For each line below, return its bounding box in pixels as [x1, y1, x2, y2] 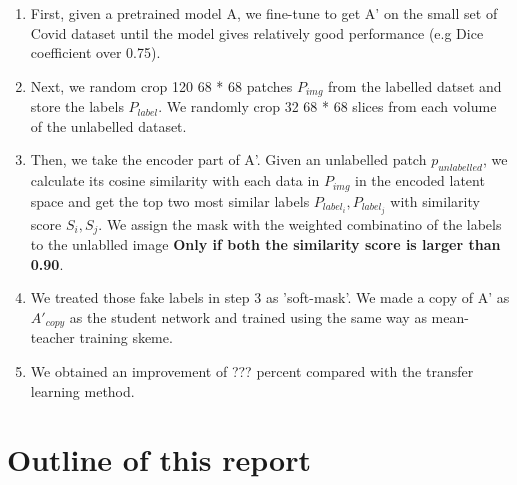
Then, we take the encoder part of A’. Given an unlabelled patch [30, 149, 427, 170]
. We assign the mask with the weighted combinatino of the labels [98, 213, 502, 234]
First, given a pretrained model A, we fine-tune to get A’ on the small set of [30, 3, 498, 23]
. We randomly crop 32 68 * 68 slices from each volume [158, 96, 497, 117]
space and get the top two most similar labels [30, 190, 310, 211]
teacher [30, 327, 75, 348]
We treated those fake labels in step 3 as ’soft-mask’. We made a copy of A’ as [30, 287, 510, 308]
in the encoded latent [355, 170, 485, 191]
